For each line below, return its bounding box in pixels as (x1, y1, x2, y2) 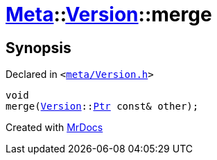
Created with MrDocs (6, 121, 103, 134)
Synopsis (6, 39, 71, 57)
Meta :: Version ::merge (6, 3, 212, 26)
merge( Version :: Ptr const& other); (6, 101, 199, 112)
